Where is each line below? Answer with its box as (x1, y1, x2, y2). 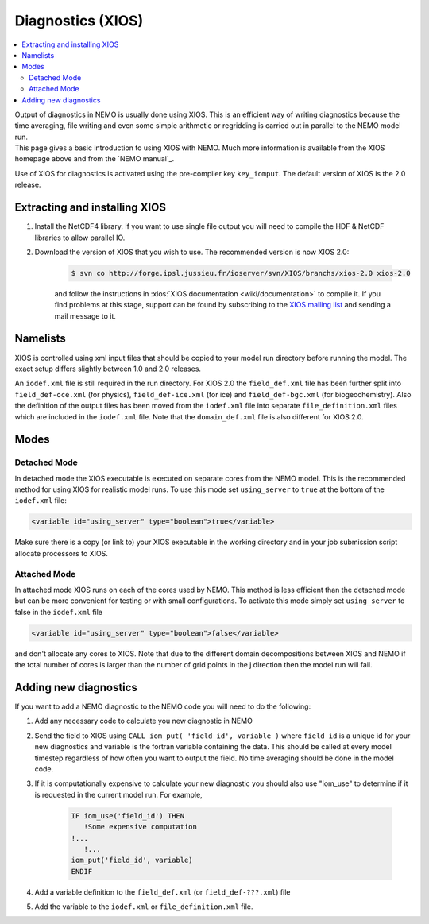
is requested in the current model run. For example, (34, 790, 203, 799)
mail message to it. (54, 311, 117, 321)
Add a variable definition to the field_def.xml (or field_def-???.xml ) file (34, 887, 291, 897)
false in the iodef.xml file (14, 607, 103, 617)
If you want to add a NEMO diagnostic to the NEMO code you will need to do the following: (14, 702, 311, 711)
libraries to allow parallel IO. (34, 233, 126, 242)
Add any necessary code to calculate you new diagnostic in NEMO (34, 716, 253, 726)
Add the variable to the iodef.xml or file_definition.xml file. (34, 902, 253, 911)
